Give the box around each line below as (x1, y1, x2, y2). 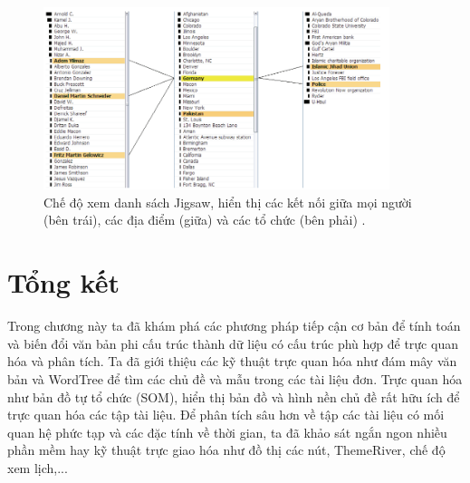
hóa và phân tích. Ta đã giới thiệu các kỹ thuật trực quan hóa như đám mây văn (7, 352, 457, 371)
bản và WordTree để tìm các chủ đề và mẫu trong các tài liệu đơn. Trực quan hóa (7, 369, 463, 388)
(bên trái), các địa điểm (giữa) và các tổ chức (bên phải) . (43, 210, 366, 229)
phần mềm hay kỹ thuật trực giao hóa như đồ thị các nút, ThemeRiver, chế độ (7, 440, 446, 459)
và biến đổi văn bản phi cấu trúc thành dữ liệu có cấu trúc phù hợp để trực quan (7, 333, 458, 353)
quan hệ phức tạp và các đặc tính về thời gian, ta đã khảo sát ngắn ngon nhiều (7, 422, 447, 441)
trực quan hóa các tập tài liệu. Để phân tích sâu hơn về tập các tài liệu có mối (7, 405, 445, 424)
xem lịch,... (7, 458, 68, 477)
